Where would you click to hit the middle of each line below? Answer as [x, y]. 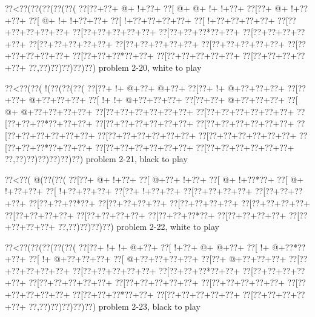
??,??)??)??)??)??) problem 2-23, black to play [114, 306]
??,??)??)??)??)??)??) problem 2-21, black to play [96, 159]
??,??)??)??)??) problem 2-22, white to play [138, 227]
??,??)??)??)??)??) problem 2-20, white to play [115, 67]
